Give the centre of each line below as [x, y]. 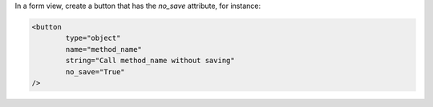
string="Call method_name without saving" [150, 61]
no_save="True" [95, 71]
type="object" [93, 38]
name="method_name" [103, 49]
